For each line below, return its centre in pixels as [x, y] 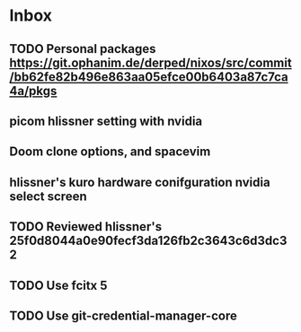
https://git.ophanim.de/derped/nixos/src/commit [150, 62]
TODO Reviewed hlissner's [86, 227]
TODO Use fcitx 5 [58, 285]
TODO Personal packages [83, 49]
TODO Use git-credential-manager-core [124, 315]
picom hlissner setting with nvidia [106, 121]
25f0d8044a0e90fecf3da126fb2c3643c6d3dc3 [148, 241]
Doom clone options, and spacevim [110, 152]
